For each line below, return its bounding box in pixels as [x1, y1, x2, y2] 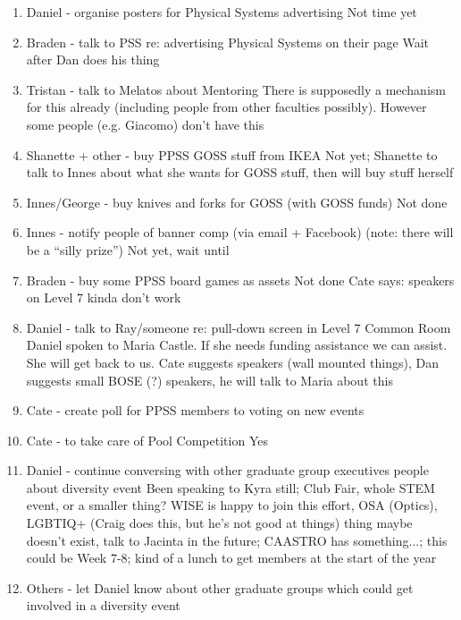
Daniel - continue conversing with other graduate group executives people [26, 461, 429, 480]
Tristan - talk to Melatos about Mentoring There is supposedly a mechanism [26, 80, 446, 98]
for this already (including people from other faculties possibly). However [26, 98, 427, 116]
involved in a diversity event [26, 596, 180, 615]
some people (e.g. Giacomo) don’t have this [26, 115, 264, 133]
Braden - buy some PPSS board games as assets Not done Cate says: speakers [26, 270, 455, 289]
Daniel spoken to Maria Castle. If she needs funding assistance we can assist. [26, 335, 448, 354]
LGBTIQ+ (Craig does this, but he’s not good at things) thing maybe [26, 514, 413, 532]
